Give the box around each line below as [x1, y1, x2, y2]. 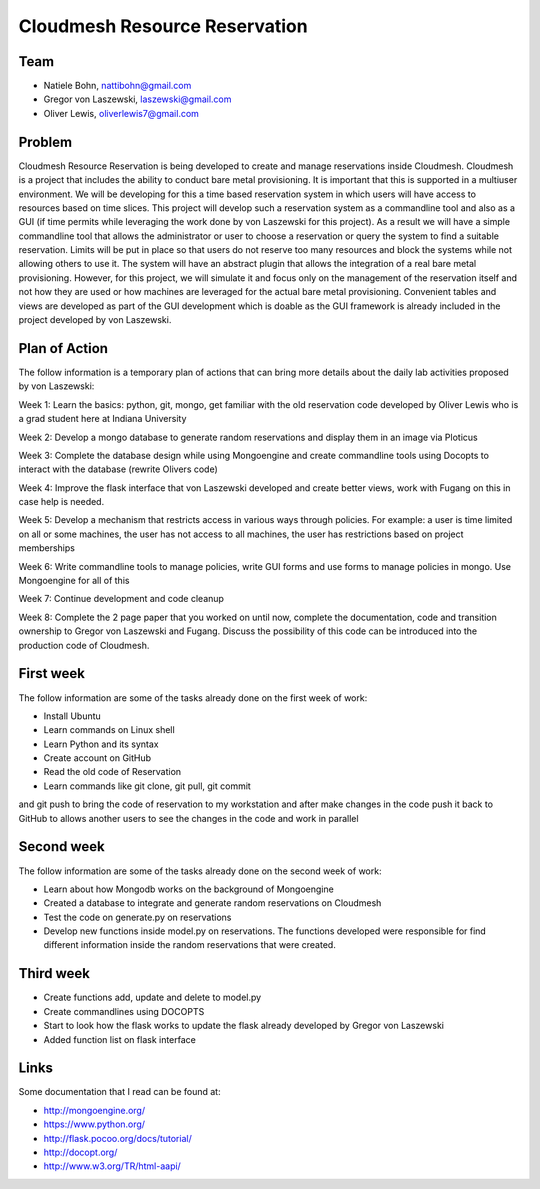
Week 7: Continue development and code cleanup [18, 593, 225, 605]
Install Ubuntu [43, 710, 102, 722]
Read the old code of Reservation [43, 766, 182, 778]
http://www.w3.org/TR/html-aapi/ [43, 1160, 182, 1172]
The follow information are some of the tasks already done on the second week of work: [18, 865, 382, 877]
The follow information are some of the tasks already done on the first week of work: [18, 691, 368, 704]
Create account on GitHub [43, 752, 152, 764]
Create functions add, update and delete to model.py [43, 991, 262, 1004]
